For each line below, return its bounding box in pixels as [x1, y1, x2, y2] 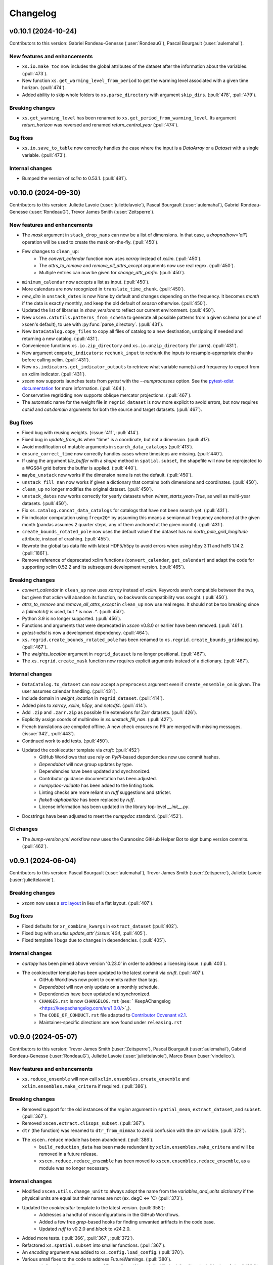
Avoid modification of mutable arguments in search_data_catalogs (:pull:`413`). [22, 443, 194, 450]
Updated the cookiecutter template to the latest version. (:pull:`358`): [22, 1204, 165, 1210]
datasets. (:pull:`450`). [22, 500, 68, 506]
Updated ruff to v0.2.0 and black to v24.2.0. [39, 1226, 131, 1232]
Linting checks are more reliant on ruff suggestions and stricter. [39, 789, 172, 795]
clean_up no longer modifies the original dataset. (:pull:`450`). [22, 486, 154, 492]
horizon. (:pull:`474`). [22, 85, 66, 91]
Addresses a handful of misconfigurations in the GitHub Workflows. [39, 1212, 180, 1218]
